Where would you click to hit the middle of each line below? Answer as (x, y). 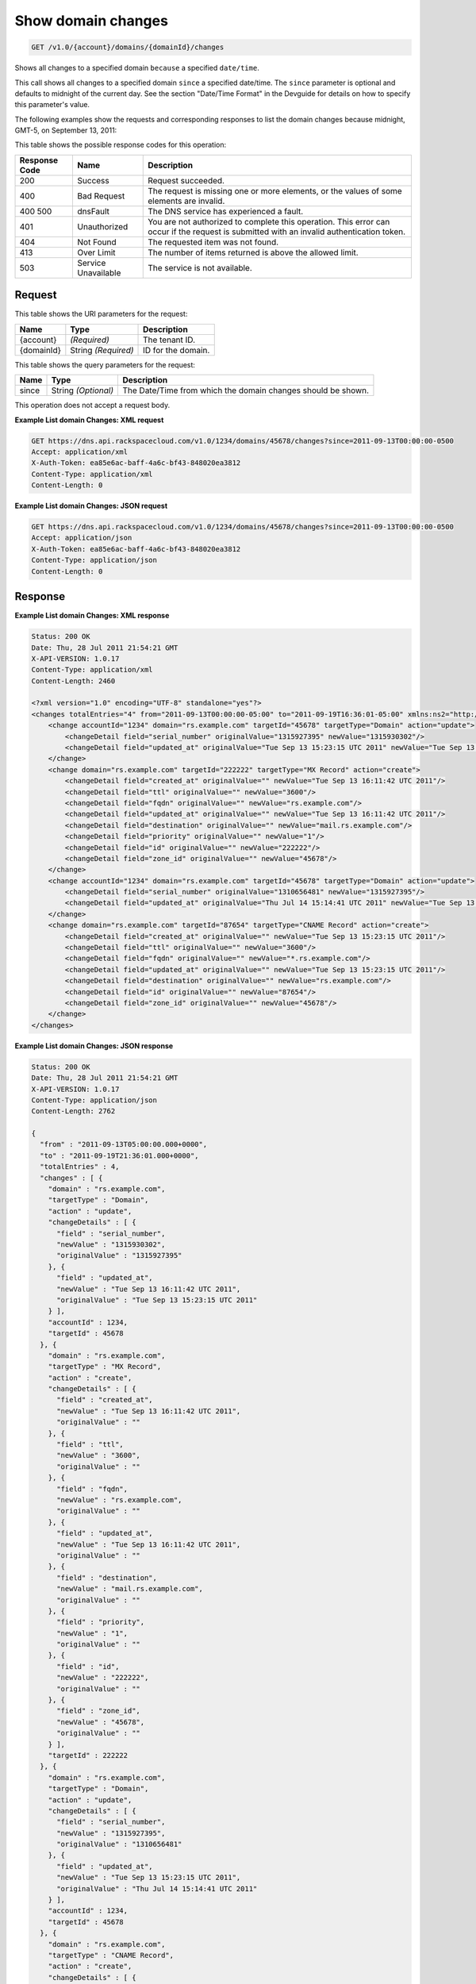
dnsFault (94, 211)
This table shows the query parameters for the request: (105, 364)
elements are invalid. (186, 201)
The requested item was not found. (213, 242)
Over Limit (96, 252)
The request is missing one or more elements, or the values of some (275, 190)
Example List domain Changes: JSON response (94, 1046)
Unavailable (99, 272)
